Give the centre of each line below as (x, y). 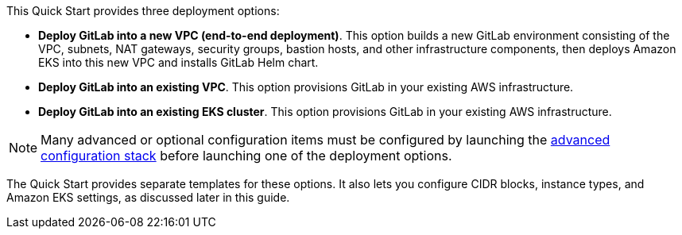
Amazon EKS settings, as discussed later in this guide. (148, 197)
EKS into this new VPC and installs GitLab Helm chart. (178, 62)
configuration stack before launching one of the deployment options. (246, 156)
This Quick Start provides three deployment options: (143, 11)
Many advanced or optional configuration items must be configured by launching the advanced (325, 140)
